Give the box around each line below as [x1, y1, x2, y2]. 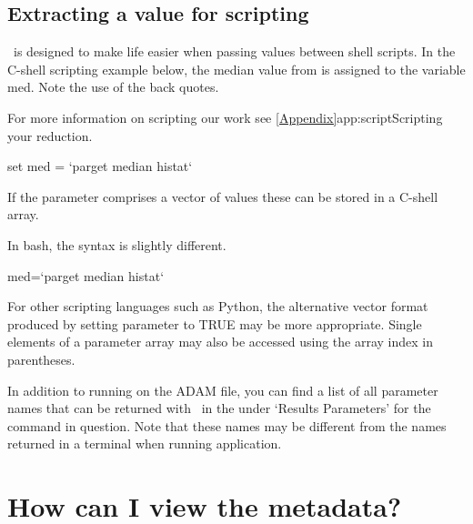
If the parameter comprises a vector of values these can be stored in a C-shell [7, 186, 438, 206]
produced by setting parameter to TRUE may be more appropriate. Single [7, 314, 422, 333]
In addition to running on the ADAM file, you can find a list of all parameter [7, 380, 438, 399]
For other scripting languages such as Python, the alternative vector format [7, 297, 428, 316]
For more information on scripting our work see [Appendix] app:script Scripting [7, 107, 443, 126]
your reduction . [7, 126, 93, 145]
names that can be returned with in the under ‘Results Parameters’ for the [7, 398, 431, 418]
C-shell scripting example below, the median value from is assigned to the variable [7, 59, 466, 78]
